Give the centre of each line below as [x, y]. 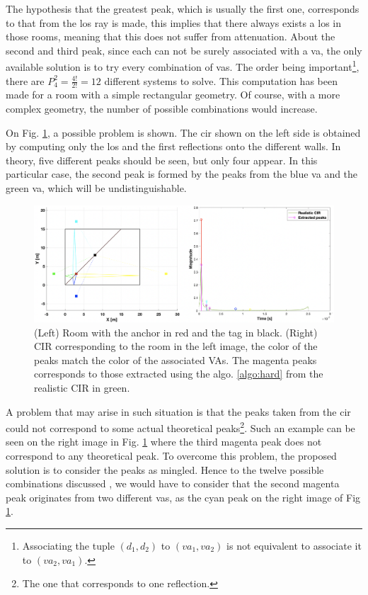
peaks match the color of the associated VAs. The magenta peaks [176, 359]
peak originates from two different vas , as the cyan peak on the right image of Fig [183, 497]
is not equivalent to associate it [294, 545]
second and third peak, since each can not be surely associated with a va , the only [184, 50]
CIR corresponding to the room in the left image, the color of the [176, 346]
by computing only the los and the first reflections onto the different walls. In [173, 146]
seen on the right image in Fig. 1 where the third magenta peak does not [164, 442]
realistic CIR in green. [82, 387]
